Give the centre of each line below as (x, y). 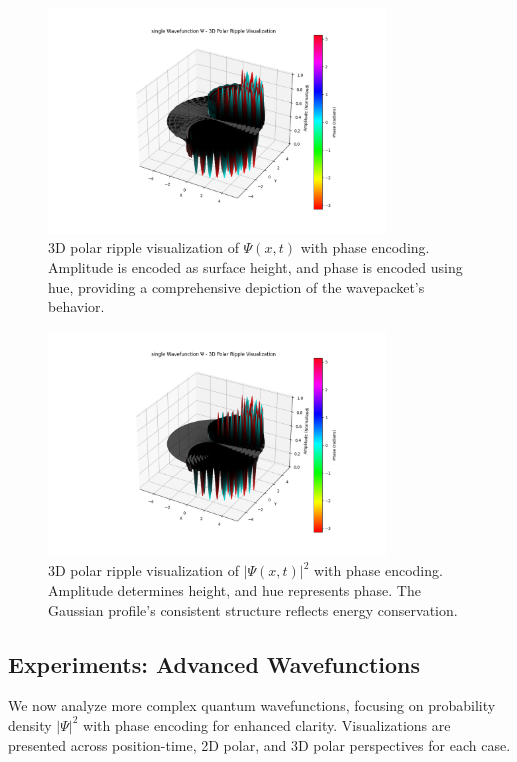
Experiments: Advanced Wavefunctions (214, 663)
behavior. (76, 306)
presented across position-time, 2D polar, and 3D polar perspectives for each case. (259, 744)
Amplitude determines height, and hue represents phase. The (234, 589)
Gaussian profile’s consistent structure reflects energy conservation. (253, 609)
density (30, 724)
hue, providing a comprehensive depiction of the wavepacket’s (236, 286)
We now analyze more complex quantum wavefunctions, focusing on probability (252, 705)
